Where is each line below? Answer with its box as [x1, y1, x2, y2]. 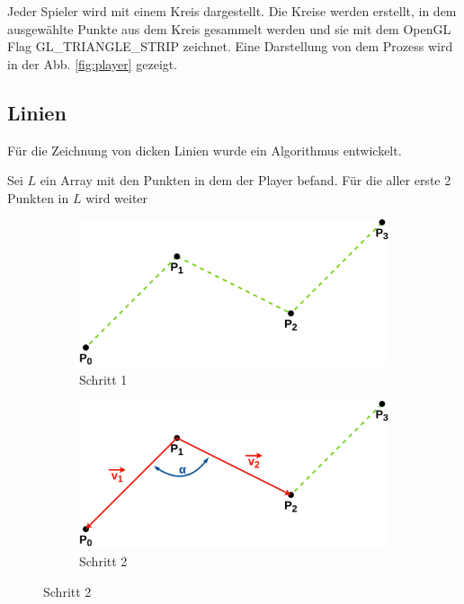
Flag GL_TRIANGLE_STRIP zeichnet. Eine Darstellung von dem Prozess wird [7, 37, 453, 56]
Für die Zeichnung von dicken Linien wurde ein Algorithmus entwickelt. [7, 140, 402, 159]
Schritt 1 [79, 369, 128, 388]
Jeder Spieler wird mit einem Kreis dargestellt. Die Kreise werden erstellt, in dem [7, 2, 457, 20]
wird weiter [85, 188, 148, 207]
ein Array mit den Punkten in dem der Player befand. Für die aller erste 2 [40, 171, 451, 190]
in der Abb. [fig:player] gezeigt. [7, 54, 178, 73]
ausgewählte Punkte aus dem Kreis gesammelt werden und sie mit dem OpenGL [7, 19, 451, 38]
